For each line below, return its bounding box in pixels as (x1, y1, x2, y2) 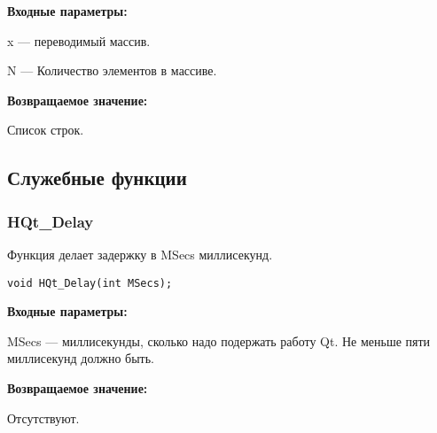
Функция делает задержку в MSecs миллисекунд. (7, 244, 273, 263)
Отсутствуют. (7, 408, 80, 427)
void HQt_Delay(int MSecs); (7, 276, 173, 290)
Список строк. (7, 120, 84, 139)
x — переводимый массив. (7, 31, 151, 50)
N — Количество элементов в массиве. (7, 61, 217, 80)
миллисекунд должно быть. (7, 349, 154, 367)
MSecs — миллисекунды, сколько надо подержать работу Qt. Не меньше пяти (7, 331, 431, 350)
